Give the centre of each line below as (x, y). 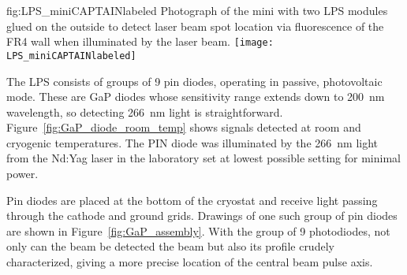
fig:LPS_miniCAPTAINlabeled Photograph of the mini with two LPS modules (197, 10)
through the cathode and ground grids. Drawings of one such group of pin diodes (202, 216)
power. (22, 174)
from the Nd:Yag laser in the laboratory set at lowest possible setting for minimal (203, 158)
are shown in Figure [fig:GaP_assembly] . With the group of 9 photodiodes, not (198, 230)
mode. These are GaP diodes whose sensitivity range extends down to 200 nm (196, 97)
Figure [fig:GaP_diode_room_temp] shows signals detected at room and (184, 127)
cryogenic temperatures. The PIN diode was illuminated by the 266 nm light (192, 142)
